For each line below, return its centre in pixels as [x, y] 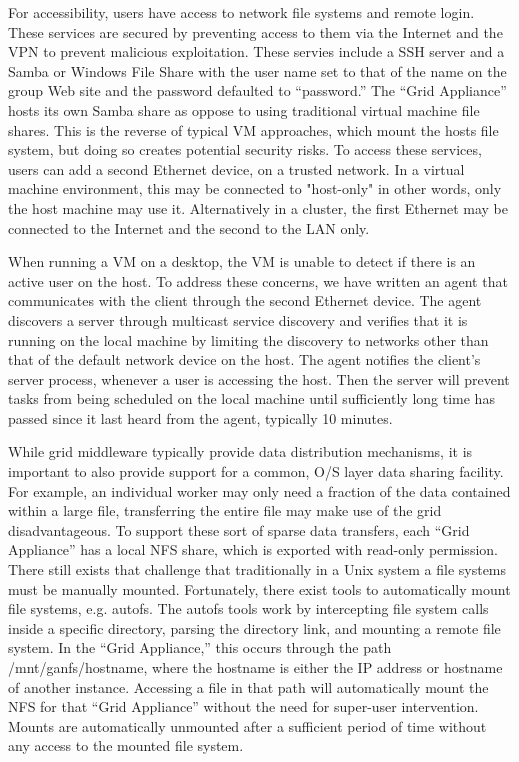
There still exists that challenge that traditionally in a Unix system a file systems [257, 569]
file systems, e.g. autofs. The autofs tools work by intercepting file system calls [248, 608]
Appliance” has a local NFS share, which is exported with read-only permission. [253, 549]
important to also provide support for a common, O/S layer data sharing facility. [256, 471]
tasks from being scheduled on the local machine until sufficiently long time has [251, 398]
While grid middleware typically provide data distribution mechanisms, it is [240, 451]
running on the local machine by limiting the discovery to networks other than [248, 339]
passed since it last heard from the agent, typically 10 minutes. [200, 417]
